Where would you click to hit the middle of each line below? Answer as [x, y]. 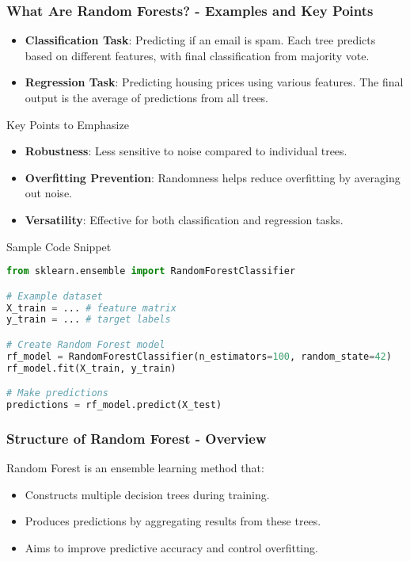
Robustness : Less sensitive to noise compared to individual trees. [186, 151]
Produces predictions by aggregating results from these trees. [173, 521]
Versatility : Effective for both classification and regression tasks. [184, 219]
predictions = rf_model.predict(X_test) [114, 405]
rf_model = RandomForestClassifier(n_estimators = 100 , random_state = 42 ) [199, 356]
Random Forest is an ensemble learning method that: [135, 468]
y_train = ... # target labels [89, 320]
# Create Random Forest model [86, 344]
